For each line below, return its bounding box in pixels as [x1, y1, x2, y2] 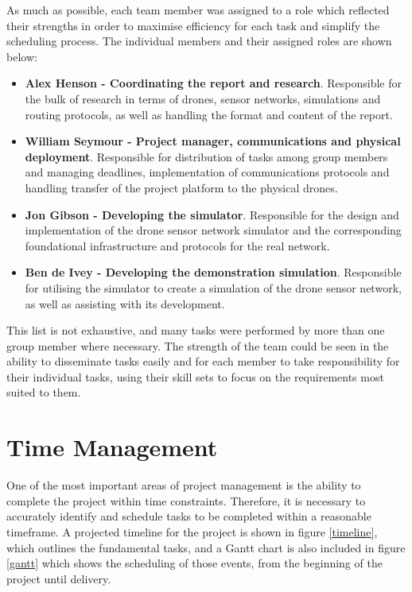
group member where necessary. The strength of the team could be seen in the [6, 337, 389, 354]
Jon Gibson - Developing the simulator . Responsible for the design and [25, 206, 399, 222]
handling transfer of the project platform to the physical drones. [25, 179, 338, 195]
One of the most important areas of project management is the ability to [6, 477, 361, 493]
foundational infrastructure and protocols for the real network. [25, 237, 330, 253]
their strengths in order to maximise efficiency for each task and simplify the [6, 17, 380, 33]
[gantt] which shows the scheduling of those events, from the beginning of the [6, 555, 383, 571]
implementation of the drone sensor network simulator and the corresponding [25, 222, 402, 238]
